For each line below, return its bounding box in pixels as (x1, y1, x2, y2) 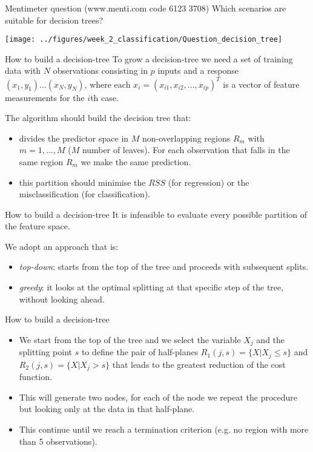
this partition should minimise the (19, 175, 146, 188)
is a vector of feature (223, 77, 300, 90)
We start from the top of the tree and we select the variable (19, 333, 241, 346)
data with (5, 64, 41, 77)
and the (256, 333, 285, 346)
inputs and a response (157, 64, 239, 77)
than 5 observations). (19, 434, 97, 447)
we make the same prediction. (81, 155, 191, 168)
